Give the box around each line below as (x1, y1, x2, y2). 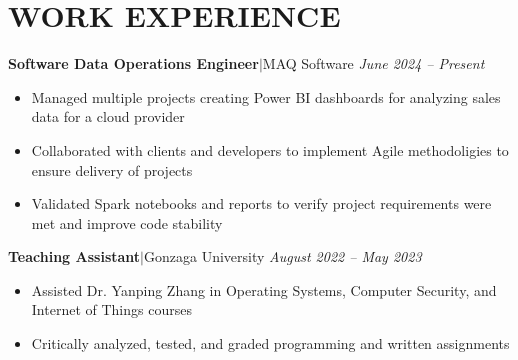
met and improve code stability (31, 212, 223, 233)
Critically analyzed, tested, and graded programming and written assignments (31, 333, 510, 354)
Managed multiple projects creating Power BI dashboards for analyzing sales (31, 86, 501, 107)
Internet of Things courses (31, 299, 192, 320)
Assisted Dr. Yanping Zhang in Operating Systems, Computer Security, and (31, 279, 497, 300)
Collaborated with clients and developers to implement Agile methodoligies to (31, 139, 509, 160)
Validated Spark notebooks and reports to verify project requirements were (31, 193, 492, 214)
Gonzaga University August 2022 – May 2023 (143, 246, 422, 267)
